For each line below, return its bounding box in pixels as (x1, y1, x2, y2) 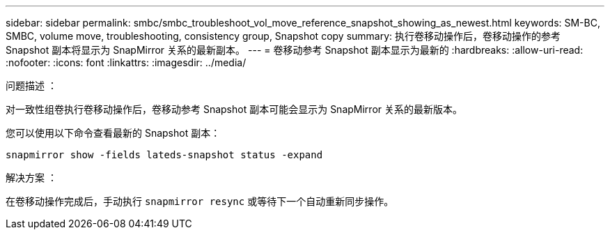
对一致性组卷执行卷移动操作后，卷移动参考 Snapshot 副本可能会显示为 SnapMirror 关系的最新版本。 (6, 103, 462, 115)
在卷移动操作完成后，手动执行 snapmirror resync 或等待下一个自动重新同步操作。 (6, 195, 394, 207)
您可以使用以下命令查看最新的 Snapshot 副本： (6, 127, 221, 139)
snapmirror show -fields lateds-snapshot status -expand (6, 149, 323, 160)
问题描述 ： (6, 79, 57, 91)
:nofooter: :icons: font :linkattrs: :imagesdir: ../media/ (6, 56, 247, 68)
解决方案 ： (6, 172, 57, 183)
